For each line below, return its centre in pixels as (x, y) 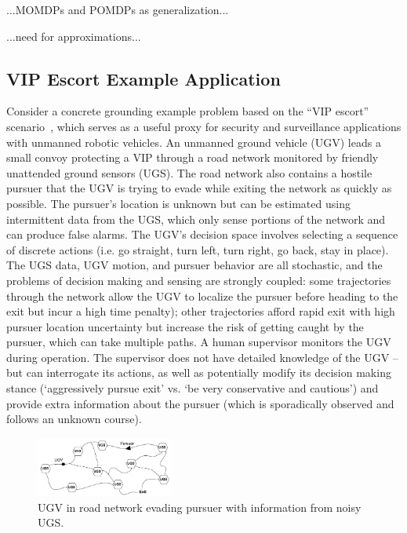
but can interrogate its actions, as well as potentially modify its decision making (199, 372)
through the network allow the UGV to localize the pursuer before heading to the (202, 296)
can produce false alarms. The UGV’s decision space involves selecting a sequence (202, 234)
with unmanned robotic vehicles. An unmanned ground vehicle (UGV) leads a (194, 142)
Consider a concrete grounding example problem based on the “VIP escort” (188, 111)
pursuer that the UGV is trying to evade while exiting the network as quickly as (199, 188)
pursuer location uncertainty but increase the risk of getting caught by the (185, 326)
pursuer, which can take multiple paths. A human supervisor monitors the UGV (199, 342)
